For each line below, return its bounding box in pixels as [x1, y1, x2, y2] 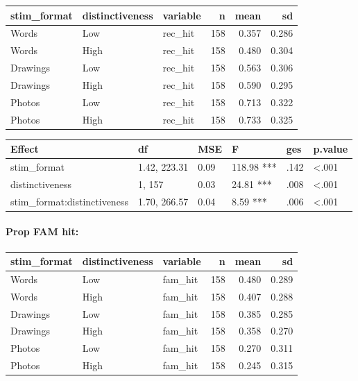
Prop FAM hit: [6, 224, 79, 239]
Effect [10, 142, 39, 156]
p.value [313, 142, 348, 156]
